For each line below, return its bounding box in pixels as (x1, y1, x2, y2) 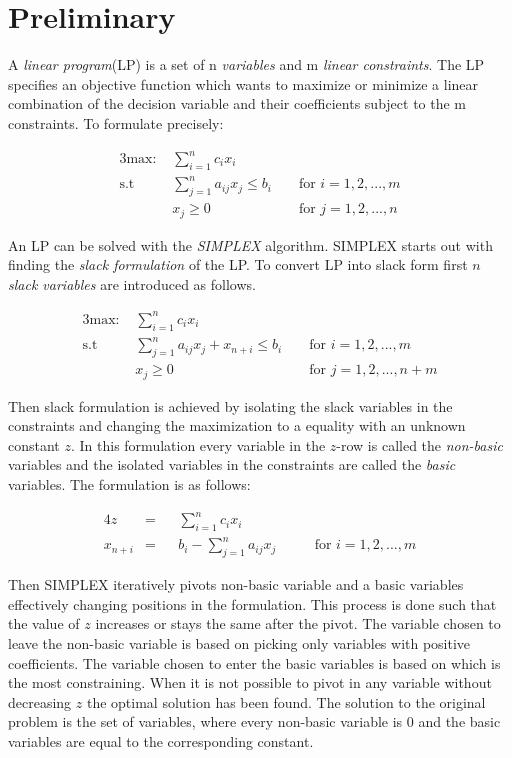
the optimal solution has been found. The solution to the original (86, 691, 486, 712)
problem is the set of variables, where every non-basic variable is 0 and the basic (8, 711, 501, 732)
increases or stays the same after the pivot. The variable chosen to (95, 613, 501, 634)
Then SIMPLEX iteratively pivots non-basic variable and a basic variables (8, 574, 464, 595)
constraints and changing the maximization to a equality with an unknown (8, 415, 466, 436)
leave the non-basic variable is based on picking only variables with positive (8, 632, 471, 653)
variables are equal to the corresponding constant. (8, 730, 314, 751)
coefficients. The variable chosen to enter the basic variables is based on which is (8, 652, 501, 673)
